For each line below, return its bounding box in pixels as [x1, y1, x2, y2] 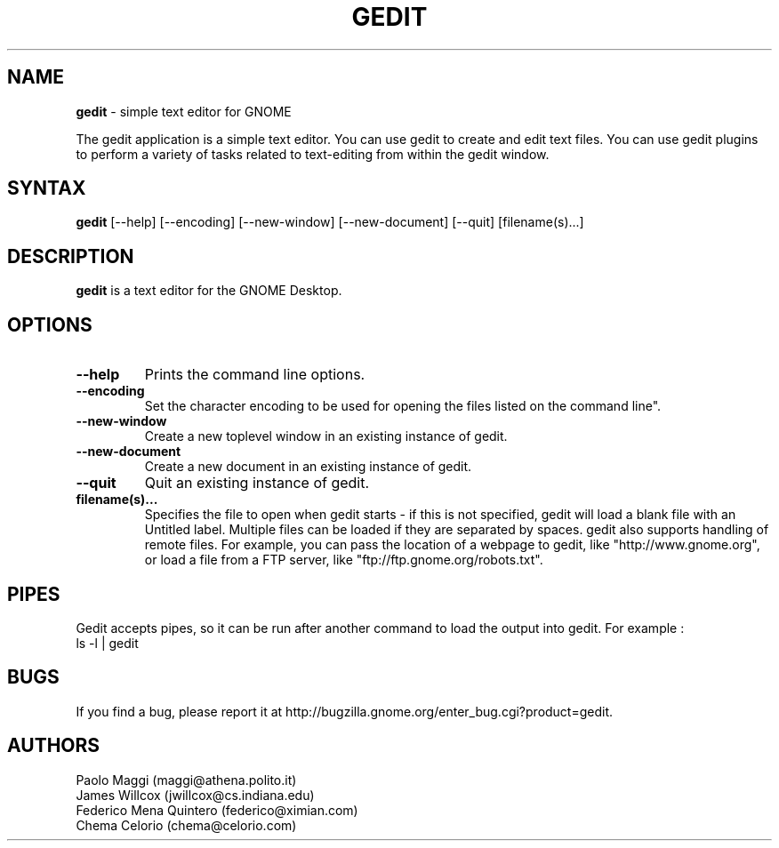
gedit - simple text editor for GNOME [76, 103, 292, 119]
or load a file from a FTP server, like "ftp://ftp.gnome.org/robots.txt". [144, 552, 543, 568]
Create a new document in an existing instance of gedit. [144, 459, 472, 475]
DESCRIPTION [7, 244, 134, 268]
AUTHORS [7, 734, 100, 757]
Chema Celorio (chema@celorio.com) [76, 817, 297, 833]
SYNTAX [7, 177, 86, 200]
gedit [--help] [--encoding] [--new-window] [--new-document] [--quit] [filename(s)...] [76, 214, 584, 230]
